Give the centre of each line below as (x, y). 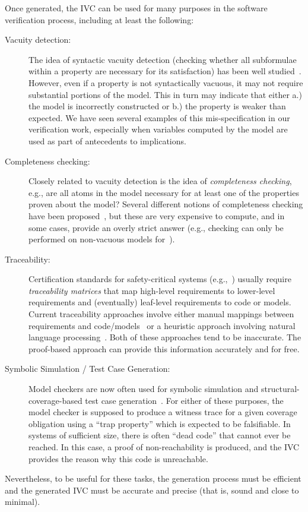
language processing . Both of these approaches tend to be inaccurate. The (165, 337)
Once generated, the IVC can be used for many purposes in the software (136, 8)
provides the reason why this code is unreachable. (118, 458)
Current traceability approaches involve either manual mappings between (161, 314)
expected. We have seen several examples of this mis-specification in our (159, 117)
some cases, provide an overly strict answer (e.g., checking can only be (156, 227)
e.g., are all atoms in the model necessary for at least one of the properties (164, 192)
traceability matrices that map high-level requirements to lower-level (152, 290)
